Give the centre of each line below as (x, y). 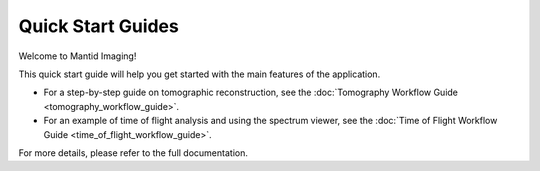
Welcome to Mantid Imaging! (77, 56)
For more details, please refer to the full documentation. (133, 152)
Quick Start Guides (98, 26)
